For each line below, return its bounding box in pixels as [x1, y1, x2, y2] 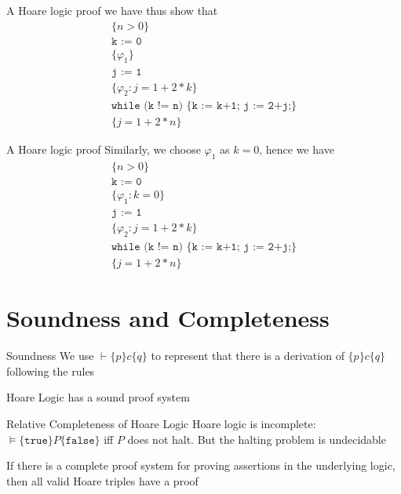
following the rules [6, 362, 95, 379]
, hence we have [259, 141, 334, 158]
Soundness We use [6, 347, 94, 364]
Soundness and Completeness [6, 302, 330, 334]
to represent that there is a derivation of [151, 347, 344, 364]
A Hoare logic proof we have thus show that [6, 2, 218, 18]
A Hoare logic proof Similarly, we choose [6, 141, 201, 158]
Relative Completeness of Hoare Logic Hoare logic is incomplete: [6, 415, 316, 431]
